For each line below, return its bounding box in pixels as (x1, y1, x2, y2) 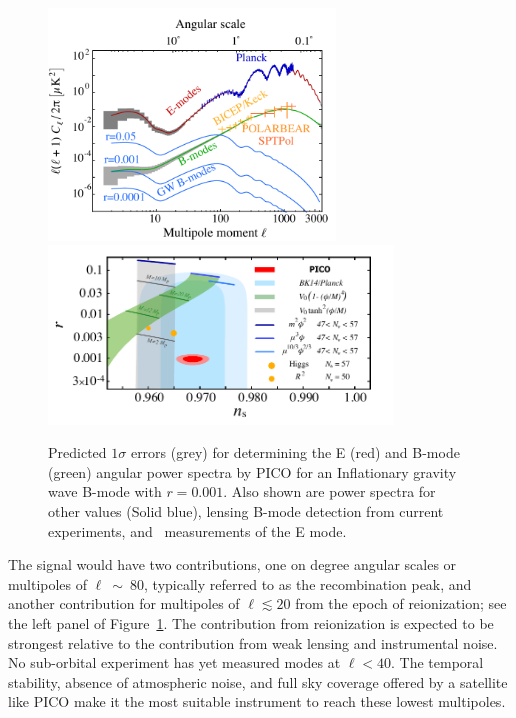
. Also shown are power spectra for (223, 481, 436, 502)
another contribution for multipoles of (8, 593, 240, 614)
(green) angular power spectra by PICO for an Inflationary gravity (48, 461, 457, 482)
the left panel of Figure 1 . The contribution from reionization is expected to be (8, 612, 494, 633)
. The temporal (391, 652, 484, 673)
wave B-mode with (48, 481, 162, 502)
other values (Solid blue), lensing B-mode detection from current (48, 501, 444, 522)
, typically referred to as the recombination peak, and (144, 573, 472, 594)
